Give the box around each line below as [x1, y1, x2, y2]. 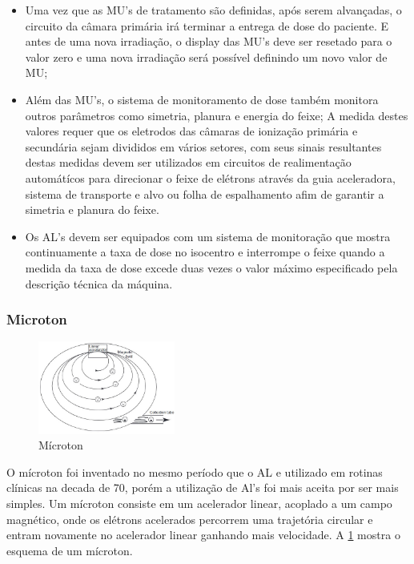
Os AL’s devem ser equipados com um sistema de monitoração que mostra [25, 228, 391, 244]
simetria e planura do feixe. [25, 201, 159, 218]
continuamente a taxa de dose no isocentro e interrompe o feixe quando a [25, 244, 385, 260]
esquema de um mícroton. [6, 542, 133, 558]
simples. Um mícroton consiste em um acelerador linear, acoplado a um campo [6, 495, 392, 512]
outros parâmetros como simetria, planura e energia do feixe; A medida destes [25, 107, 408, 123]
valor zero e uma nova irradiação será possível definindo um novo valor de [25, 48, 388, 65]
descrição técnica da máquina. [25, 275, 173, 292]
